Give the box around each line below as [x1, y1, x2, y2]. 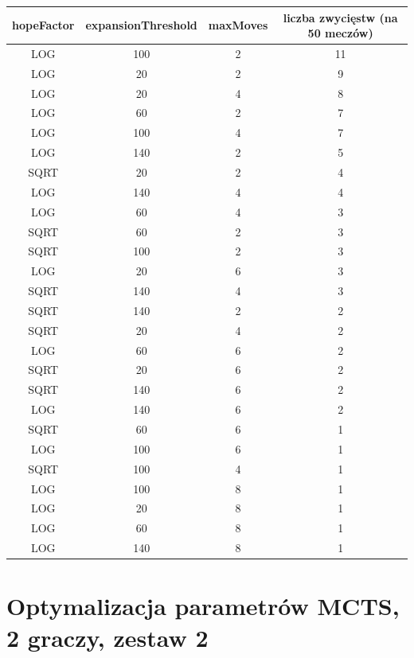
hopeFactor [12, 17, 75, 33]
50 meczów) [307, 25, 373, 41]
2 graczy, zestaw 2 [6, 621, 209, 653]
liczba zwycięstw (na [283, 9, 398, 25]
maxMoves [208, 17, 268, 33]
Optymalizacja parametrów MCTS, [6, 590, 400, 622]
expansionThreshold [85, 17, 197, 33]
